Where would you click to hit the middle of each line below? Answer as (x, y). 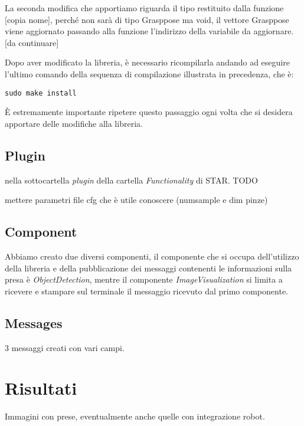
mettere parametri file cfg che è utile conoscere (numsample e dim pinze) (136, 200)
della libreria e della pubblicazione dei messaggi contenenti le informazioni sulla (148, 268)
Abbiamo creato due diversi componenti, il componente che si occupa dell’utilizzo (152, 256)
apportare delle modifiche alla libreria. (74, 123)
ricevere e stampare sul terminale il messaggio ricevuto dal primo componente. (146, 291)
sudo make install (41, 93)
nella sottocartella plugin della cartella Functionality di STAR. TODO (131, 180)
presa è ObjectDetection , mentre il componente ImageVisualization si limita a (144, 279)
